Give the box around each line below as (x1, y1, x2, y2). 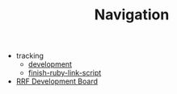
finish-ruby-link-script (27, 68, 102, 78)
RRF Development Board (15, 76, 99, 86)
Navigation (94, 6, 170, 24)
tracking (15, 51, 44, 61)
